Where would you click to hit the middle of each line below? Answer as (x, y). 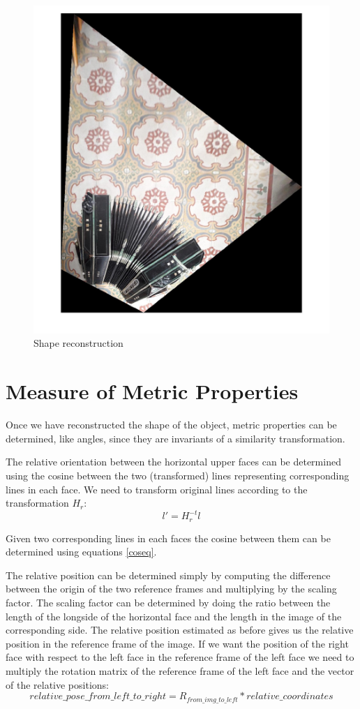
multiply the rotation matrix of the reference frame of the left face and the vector (180, 671)
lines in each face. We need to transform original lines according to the (157, 489)
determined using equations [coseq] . (81, 552)
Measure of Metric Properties (152, 391)
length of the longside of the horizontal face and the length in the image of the (174, 616)
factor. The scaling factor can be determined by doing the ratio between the (168, 603)
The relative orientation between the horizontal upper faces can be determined (173, 462)
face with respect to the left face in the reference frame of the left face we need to (180, 657)
